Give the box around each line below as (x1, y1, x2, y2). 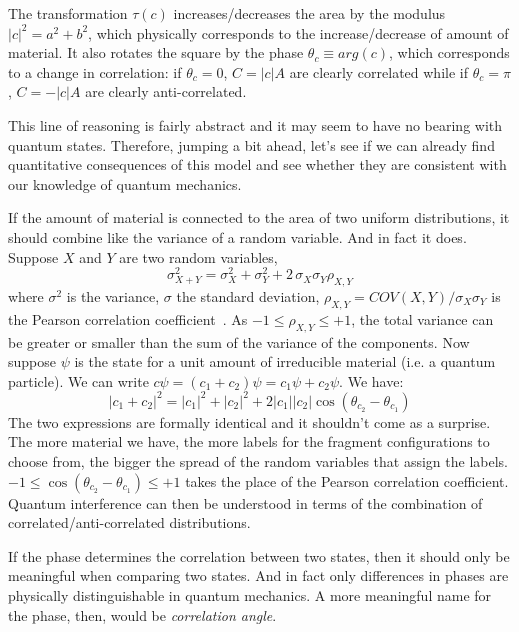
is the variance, (66, 286, 160, 306)
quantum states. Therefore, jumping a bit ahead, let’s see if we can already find (8, 134, 495, 155)
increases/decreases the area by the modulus (173, 3, 446, 23)
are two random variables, (119, 246, 278, 267)
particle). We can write (8, 370, 149, 391)
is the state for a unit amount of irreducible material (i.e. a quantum (74, 351, 496, 372)
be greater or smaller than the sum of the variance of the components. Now (8, 331, 470, 352)
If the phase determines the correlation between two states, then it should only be (8, 545, 510, 566)
